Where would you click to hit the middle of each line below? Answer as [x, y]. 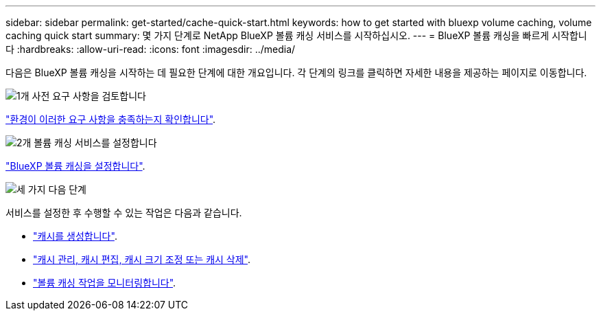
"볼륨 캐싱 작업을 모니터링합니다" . [105, 283]
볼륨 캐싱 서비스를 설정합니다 [95, 143]
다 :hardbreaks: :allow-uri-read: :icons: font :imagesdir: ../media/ [151, 49]
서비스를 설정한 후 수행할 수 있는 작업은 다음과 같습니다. [124, 213]
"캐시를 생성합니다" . [75, 236]
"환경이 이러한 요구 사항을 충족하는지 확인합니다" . [111, 119]
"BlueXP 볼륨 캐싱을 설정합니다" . [75, 166]
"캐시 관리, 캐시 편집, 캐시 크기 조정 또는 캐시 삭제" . [142, 259]
